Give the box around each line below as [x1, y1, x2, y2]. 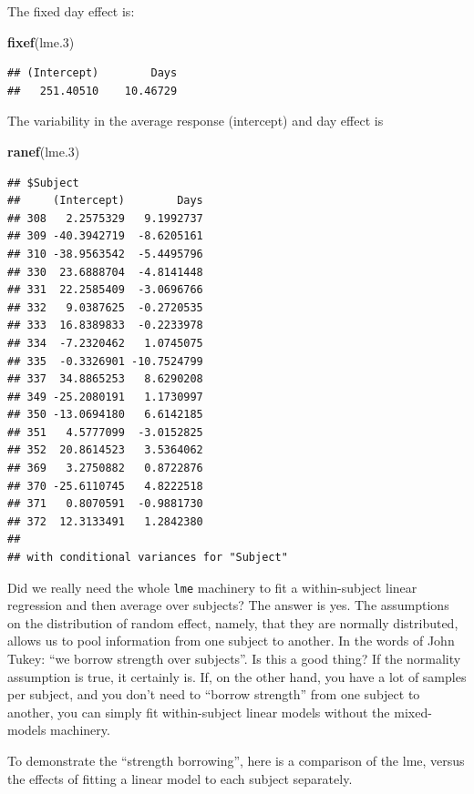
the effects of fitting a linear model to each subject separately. [7, 769, 353, 788]
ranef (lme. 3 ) [7, 141, 80, 160]
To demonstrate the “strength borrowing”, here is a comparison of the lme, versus [7, 751, 465, 770]
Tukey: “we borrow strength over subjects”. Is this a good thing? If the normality [7, 649, 461, 668]
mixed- [394, 702, 432, 721]
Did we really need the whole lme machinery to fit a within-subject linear [7, 577, 417, 596]
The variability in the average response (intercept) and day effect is [7, 111, 384, 130]
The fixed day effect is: [7, 2, 135, 20]
